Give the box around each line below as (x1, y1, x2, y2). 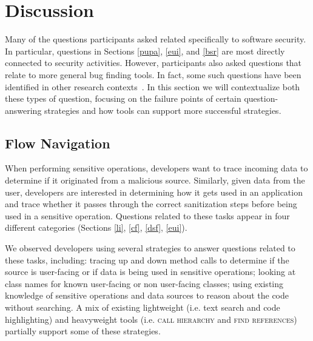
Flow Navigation (5, 133, 110, 152)
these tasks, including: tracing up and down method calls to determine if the (5, 253, 289, 266)
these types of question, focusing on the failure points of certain (5, 92, 241, 105)
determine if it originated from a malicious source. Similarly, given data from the (5, 174, 305, 187)
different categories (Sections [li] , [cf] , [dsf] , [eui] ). (5, 221, 187, 234)
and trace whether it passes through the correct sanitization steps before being (5, 197, 297, 210)
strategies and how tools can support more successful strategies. (44, 104, 281, 116)
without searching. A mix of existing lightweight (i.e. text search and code (5, 301, 280, 314)
